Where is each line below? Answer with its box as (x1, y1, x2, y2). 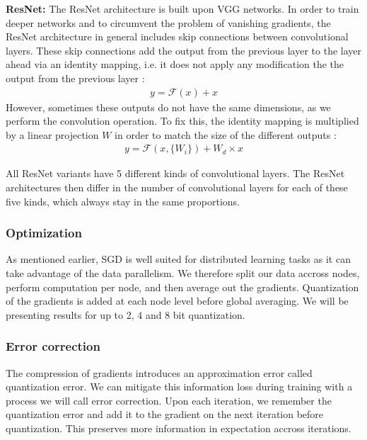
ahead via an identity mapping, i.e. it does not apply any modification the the (6, 57, 344, 72)
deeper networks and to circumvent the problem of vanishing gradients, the (6, 15, 331, 30)
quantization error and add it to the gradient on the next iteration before (6, 407, 324, 422)
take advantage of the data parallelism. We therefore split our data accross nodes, (6, 266, 360, 280)
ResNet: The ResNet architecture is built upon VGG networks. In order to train (6, 1, 359, 16)
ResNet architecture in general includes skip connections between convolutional (6, 29, 349, 44)
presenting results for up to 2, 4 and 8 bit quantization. (6, 307, 245, 322)
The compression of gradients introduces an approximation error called (6, 365, 313, 380)
